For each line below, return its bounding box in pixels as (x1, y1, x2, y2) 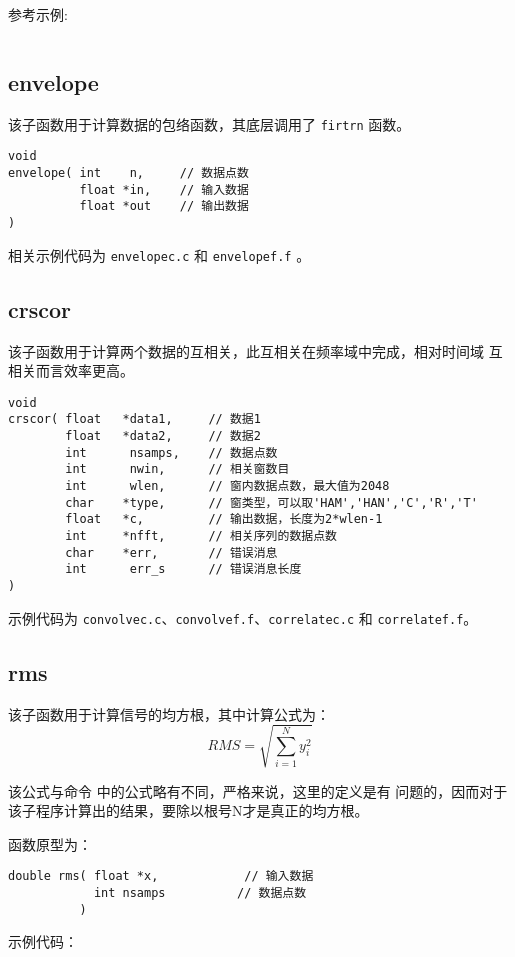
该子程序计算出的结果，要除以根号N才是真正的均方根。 (8, 800, 369, 821)
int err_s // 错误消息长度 (65, 562, 302, 577)
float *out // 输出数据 (79, 199, 249, 214)
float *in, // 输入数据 (79, 182, 249, 197)
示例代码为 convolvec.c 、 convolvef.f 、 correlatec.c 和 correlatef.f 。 (8, 607, 478, 628)
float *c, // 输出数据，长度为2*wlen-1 (65, 512, 383, 527)
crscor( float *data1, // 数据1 (8, 412, 261, 427)
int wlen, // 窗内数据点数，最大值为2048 (65, 479, 390, 494)
